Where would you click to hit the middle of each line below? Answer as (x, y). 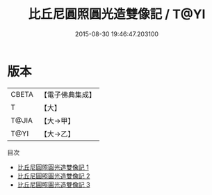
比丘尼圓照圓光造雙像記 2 (54, 175)
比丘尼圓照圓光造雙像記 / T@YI (117, 14)
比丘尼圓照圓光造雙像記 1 (53, 167)
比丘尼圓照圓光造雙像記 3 (54, 185)
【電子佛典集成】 (68, 95)
